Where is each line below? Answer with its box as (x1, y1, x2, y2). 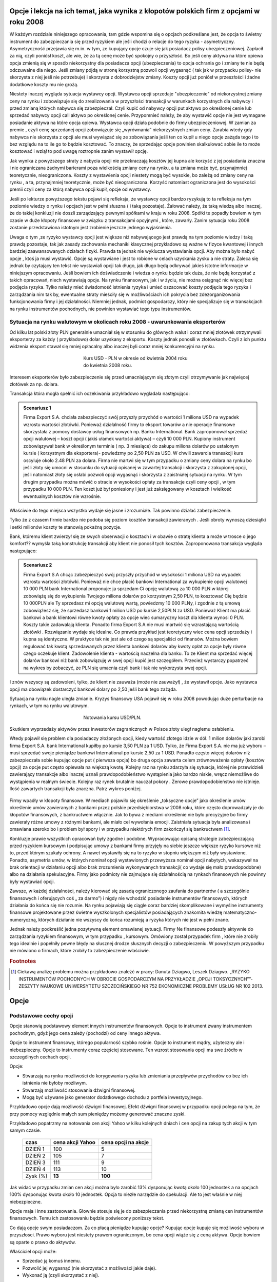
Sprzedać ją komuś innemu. (22, 1258, 82, 1264)
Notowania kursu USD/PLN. (83, 714, 142, 720)
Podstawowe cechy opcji (9, 1012, 73, 1019)
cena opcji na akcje (101, 1138, 149, 1146)
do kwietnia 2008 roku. (83, 362, 132, 369)
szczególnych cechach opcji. (9, 1054, 71, 1060)
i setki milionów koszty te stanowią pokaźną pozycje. (9, 524, 122, 530)
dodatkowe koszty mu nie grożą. (9, 81, 79, 87)
